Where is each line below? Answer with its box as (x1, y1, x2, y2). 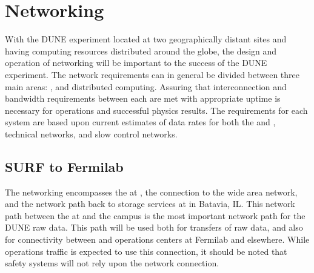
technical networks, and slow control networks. (5, 127, 178, 140)
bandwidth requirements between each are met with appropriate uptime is (5, 92, 281, 105)
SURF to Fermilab (5, 157, 124, 176)
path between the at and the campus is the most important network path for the (5, 209, 306, 222)
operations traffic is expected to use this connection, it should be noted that (5, 245, 287, 257)
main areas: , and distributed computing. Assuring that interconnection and (5, 80, 287, 93)
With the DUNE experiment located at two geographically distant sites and (5, 33, 287, 45)
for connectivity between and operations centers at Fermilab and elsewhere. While (5, 233, 310, 246)
